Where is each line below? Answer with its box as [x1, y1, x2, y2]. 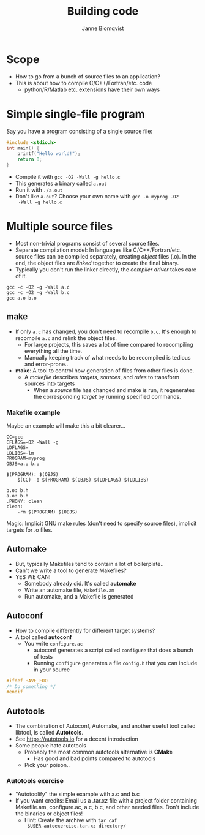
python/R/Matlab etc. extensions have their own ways [24, 86, 160, 93]
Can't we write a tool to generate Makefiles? [15, 567, 127, 574]
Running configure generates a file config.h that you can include [33, 659, 198, 667]
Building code [67, 4, 139, 18]
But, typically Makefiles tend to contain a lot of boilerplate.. [15, 560, 164, 567]
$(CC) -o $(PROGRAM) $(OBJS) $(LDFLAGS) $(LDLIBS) [17, 477, 149, 483]
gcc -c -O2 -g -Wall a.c [6, 284, 70, 290]
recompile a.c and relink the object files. [15, 334, 117, 341]
